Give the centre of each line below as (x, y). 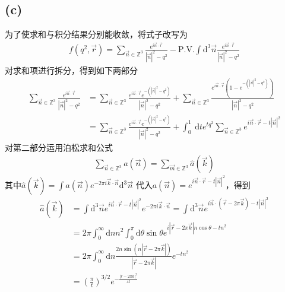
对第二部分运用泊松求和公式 (59, 147)
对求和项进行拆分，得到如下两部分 (71, 70)
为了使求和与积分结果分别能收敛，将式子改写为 (96, 34)
